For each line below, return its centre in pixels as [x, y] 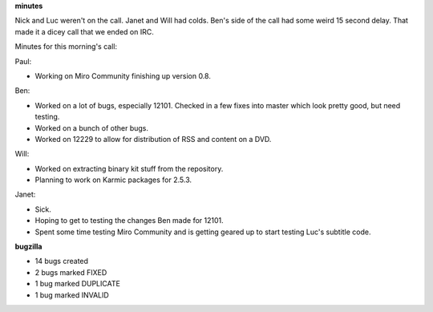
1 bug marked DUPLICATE [77, 284]
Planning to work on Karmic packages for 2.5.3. [113, 180]
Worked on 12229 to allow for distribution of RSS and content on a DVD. [153, 139]
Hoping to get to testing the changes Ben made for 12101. [129, 221]
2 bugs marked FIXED [71, 272]
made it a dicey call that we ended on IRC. [84, 31]
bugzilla [28, 247]
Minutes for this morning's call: [66, 47]
